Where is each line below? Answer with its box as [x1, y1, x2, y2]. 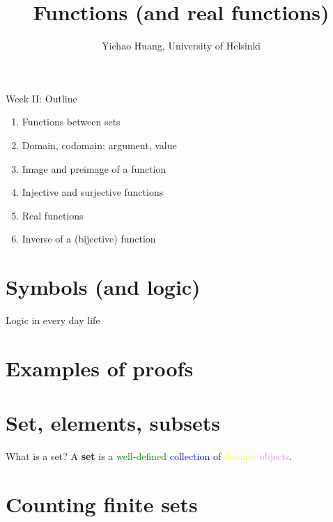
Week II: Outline [6, 91, 77, 105]
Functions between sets [22, 114, 121, 129]
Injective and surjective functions [22, 185, 164, 199]
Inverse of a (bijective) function [22, 231, 156, 246]
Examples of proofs [6, 353, 194, 382]
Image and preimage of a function [22, 161, 166, 176]
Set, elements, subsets [6, 408, 220, 437]
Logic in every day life [6, 313, 100, 327]
